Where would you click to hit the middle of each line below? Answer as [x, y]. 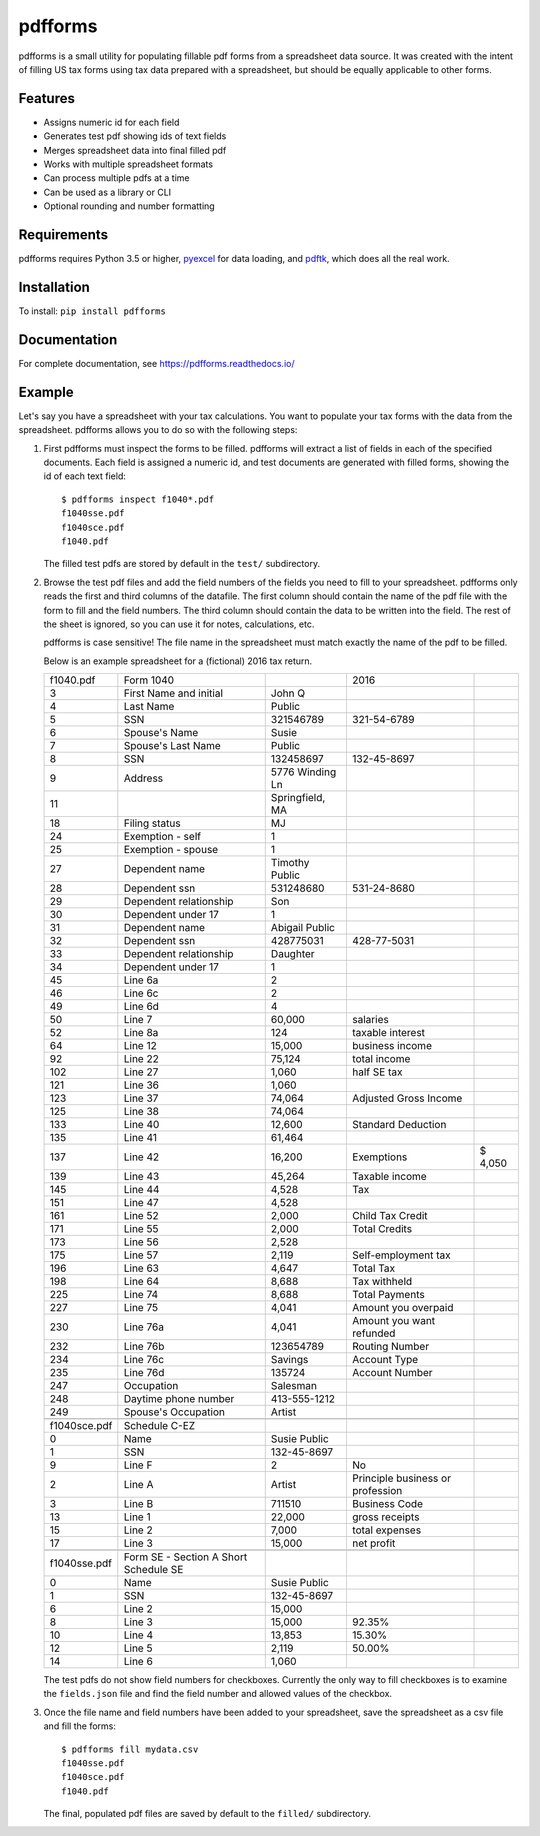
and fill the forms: [80, 1726]
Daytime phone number [179, 1399]
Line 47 [141, 1203]
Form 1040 [149, 680]
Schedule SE [153, 1570]
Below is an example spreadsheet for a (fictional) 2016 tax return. [178, 661]
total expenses [386, 1530]
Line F [138, 1465]
